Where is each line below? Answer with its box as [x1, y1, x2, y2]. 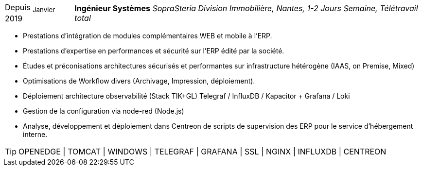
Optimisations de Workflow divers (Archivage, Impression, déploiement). [23, 77, 255, 85]
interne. [23, 130, 48, 139]
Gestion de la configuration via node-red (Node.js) [23, 107, 184, 116]
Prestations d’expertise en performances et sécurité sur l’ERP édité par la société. [23, 47, 284, 55]
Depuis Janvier [5, 2, 55, 14]
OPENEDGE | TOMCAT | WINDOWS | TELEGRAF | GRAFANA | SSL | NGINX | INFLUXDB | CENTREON [18, 147, 387, 157]
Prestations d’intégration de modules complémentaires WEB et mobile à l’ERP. [23, 32, 272, 40]
